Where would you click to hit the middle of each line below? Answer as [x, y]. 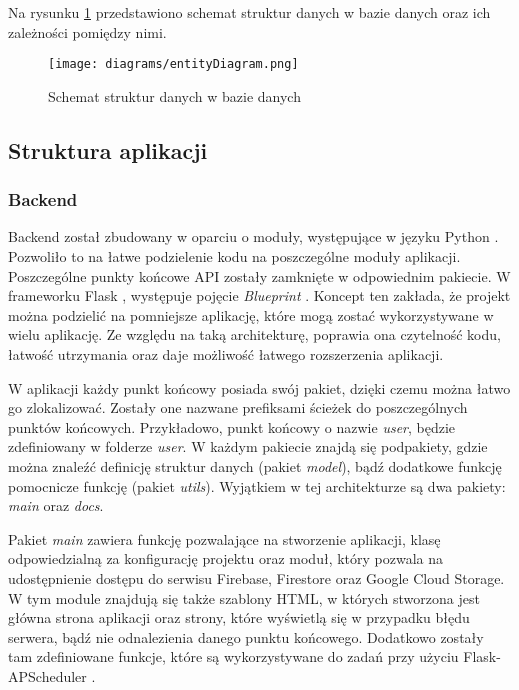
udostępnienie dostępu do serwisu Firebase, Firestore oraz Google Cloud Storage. [256, 577]
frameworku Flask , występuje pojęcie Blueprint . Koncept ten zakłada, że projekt [259, 295]
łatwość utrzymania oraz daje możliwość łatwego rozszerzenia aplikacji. [226, 354]
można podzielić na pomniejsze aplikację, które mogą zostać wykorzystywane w [251, 314]
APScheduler [47, 675]
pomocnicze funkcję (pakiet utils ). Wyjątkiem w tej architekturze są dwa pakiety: [257, 485]
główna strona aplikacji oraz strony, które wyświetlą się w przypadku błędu [239, 617]
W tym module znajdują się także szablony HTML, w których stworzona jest [244, 597]
